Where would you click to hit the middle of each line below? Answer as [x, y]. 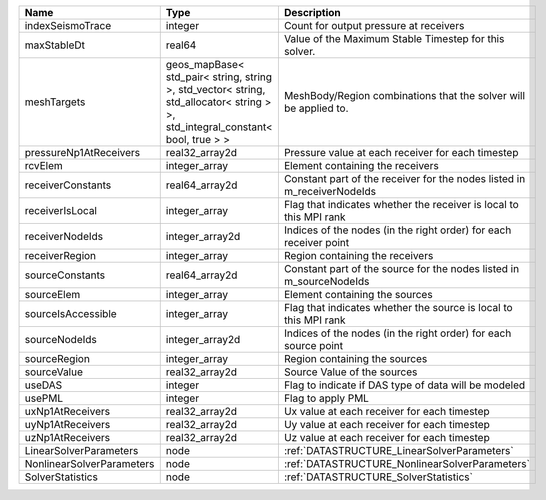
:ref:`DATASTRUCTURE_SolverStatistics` [378, 477]
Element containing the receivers [361, 165]
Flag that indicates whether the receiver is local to [401, 204]
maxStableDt [54, 45]
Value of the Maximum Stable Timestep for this [394, 38]
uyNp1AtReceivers [67, 424]
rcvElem [44, 165]
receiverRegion [60, 255]
